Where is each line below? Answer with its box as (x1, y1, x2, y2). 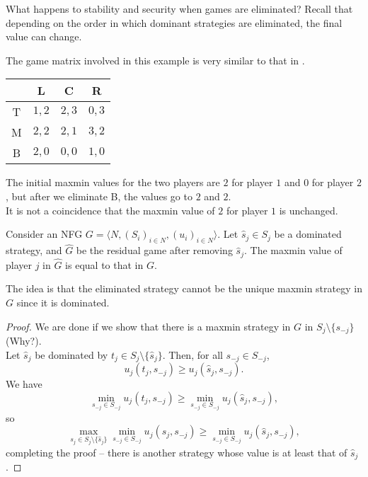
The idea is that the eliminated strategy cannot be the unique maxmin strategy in (6, 281, 362, 296)
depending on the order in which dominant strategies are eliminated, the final (6, 15, 343, 30)
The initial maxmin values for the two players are (6, 175, 220, 190)
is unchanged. (279, 202, 338, 217)
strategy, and (6, 243, 62, 258)
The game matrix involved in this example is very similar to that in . (6, 52, 305, 67)
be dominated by (35, 347, 108, 362)
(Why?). (6, 333, 42, 348)
